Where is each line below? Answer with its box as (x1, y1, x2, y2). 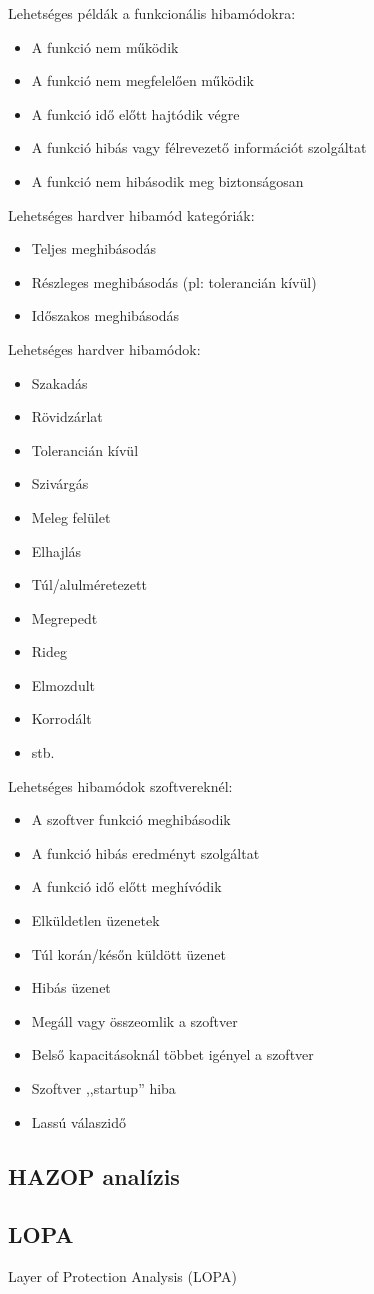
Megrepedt (31, 607, 98, 628)
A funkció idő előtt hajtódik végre (31, 103, 240, 124)
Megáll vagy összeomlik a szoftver (31, 1010, 238, 1031)
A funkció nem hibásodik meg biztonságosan (31, 170, 304, 191)
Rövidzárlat (31, 406, 103, 427)
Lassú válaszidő (31, 1111, 126, 1132)
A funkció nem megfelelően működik (31, 70, 254, 91)
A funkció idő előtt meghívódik (31, 876, 222, 897)
